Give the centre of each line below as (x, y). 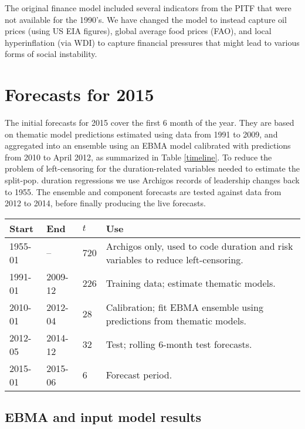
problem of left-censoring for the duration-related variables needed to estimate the (152, 168)
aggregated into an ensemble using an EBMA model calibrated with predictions (148, 145)
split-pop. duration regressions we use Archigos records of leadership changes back (152, 180)
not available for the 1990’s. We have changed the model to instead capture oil (146, 19)
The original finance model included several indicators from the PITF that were (148, 8)
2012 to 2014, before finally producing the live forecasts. (105, 203)
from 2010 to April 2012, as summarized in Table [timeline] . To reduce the (138, 157)
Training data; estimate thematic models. (191, 283)
